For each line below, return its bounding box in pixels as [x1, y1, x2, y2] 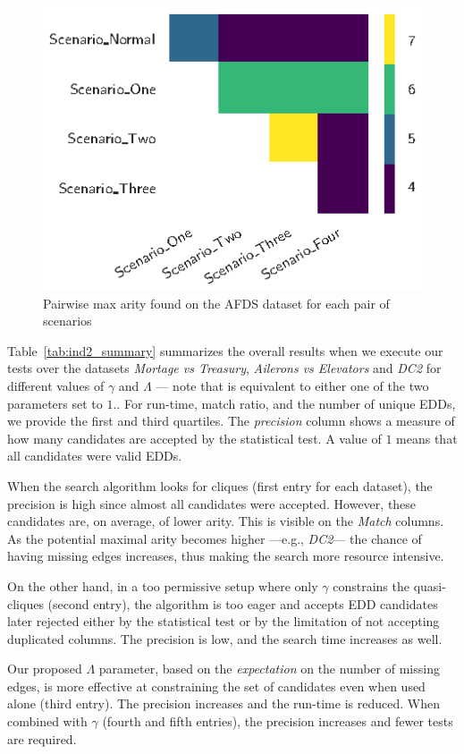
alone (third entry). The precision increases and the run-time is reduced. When [7, 694, 440, 713]
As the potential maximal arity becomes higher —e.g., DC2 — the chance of [7, 529, 422, 547]
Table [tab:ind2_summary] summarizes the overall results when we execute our [7, 341, 443, 360]
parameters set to [7, 394, 103, 412]
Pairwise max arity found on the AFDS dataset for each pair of [43, 293, 390, 312]
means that [396, 428, 458, 447]
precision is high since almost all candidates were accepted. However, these [7, 494, 417, 513]
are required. [7, 729, 77, 748]
